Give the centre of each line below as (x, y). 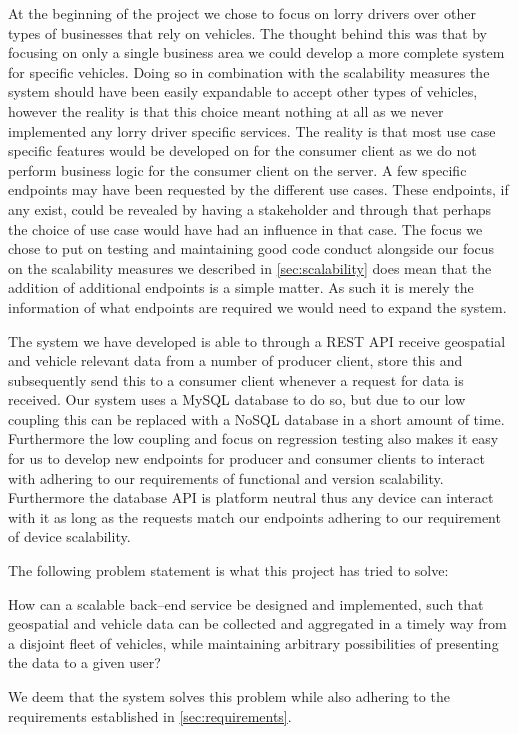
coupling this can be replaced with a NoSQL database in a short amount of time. (256, 418)
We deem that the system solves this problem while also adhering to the (229, 696)
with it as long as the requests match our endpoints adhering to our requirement (254, 516)
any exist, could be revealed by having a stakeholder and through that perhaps (250, 208)
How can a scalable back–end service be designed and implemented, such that (246, 603)
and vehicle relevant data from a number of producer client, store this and (235, 360)
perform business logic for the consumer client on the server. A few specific (237, 169)
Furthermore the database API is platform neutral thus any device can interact (251, 497)
